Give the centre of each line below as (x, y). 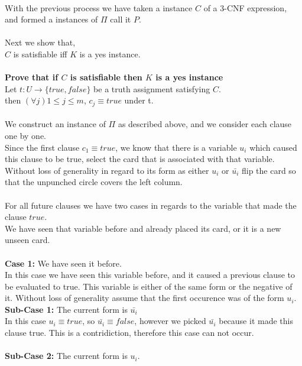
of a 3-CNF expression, (245, 7)
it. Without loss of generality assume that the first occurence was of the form (144, 298)
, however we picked (170, 321)
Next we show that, (40, 42)
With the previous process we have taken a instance (99, 7)
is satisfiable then (106, 77)
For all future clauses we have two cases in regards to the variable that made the (151, 205)
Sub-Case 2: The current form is (66, 356)
